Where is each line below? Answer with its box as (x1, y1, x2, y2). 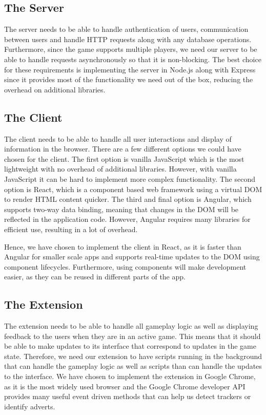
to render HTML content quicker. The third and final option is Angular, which (4, 194, 252, 204)
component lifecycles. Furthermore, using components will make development (4, 261, 247, 272)
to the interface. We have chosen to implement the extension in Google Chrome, (4, 371, 256, 382)
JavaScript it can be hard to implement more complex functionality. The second (4, 173, 255, 184)
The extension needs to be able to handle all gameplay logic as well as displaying (4, 320, 258, 331)
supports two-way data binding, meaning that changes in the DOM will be (4, 203, 239, 214)
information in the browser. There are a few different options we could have (4, 143, 241, 154)
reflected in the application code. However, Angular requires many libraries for (4, 214, 251, 224)
